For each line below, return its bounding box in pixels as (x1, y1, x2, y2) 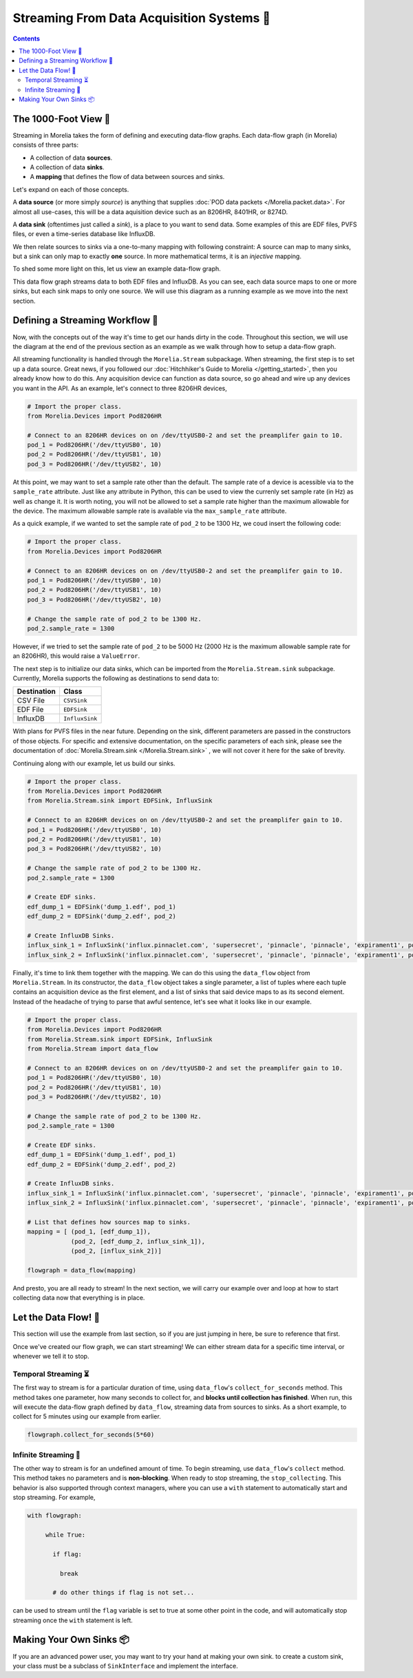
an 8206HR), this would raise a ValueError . (12, 652, 140, 660)
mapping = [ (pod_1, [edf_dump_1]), (27, 1228, 151, 1235)
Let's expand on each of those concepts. (12, 185, 129, 193)
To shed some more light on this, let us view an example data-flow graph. (12, 265, 222, 273)
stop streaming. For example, (12, 1494, 96, 1502)
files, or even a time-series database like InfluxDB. (12, 230, 156, 238)
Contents (12, 34, 41, 43)
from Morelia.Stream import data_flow (27, 1045, 158, 1052)
